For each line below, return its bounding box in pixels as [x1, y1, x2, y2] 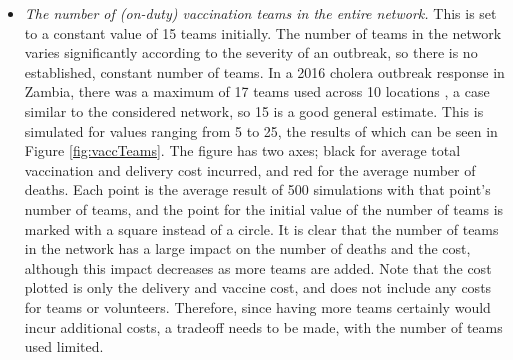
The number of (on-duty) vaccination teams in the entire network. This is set [24, 3, 497, 23]
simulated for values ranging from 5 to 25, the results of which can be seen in [24, 120, 498, 141]
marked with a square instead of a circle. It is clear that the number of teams [24, 218, 499, 239]
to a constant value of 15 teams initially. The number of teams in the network [24, 22, 502, 43]
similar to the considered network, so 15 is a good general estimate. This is [24, 100, 484, 121]
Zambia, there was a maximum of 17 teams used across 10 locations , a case [24, 81, 490, 102]
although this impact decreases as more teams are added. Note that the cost [24, 257, 492, 278]
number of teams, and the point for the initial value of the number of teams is [24, 198, 504, 219]
